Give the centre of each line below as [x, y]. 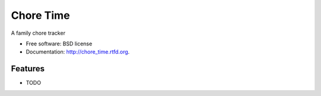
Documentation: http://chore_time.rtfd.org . [78, 52]
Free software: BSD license [59, 44]
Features [28, 69]
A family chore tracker [38, 33]
